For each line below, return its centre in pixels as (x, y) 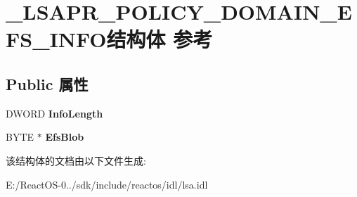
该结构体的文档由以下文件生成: (76, 160)
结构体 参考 (160, 39)
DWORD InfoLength (54, 113)
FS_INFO (56, 39)
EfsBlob (65, 137)
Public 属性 (47, 83)
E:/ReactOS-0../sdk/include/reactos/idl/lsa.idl (107, 184)
